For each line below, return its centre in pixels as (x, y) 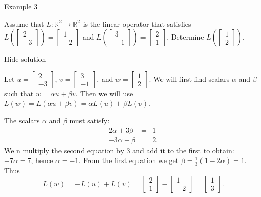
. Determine (185, 37)
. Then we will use (104, 93)
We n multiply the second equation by (64, 150)
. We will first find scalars (189, 78)
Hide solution (25, 59)
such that (19, 93)
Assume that (24, 23)
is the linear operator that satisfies (137, 23)
